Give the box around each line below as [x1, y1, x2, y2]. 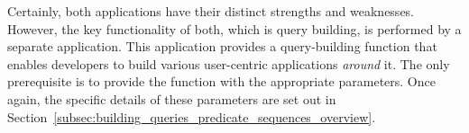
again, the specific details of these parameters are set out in [7, 89, 336, 108]
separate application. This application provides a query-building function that [7, 37, 437, 56]
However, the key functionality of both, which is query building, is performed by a [7, 19, 462, 38]
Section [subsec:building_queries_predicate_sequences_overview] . [7, 107, 376, 126]
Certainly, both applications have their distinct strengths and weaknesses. [7, 2, 415, 20]
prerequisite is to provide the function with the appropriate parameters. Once [7, 72, 436, 91]
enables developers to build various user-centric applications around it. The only [7, 54, 450, 73]
